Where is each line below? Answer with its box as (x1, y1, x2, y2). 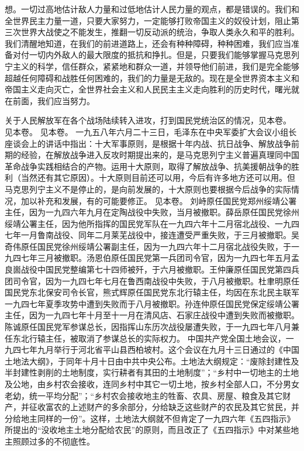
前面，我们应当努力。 (12, 94, 95, 106)
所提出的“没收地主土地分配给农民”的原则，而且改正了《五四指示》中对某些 (5, 424, 291, 436)
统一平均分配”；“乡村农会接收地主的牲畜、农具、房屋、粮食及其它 (29, 389, 283, 401)
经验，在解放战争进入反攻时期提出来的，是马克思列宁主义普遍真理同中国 (20, 149, 299, 161)
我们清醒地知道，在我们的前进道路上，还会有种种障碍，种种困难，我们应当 (5, 37, 291, 49)
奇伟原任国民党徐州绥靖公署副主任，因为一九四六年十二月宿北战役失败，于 (5, 240, 291, 252)
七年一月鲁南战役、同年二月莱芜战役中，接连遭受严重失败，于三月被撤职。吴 (5, 229, 299, 241)
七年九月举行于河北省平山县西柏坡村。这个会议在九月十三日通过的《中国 (20, 343, 299, 356)
